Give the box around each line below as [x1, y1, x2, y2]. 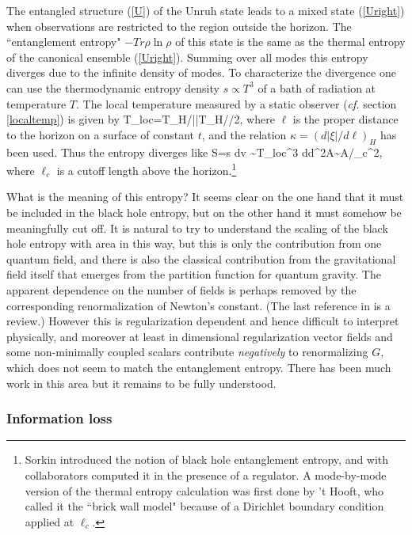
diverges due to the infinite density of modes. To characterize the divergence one [6, 64, 396, 81]
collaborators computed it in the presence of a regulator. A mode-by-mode [25, 466, 387, 483]
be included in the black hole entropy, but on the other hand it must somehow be [6, 203, 402, 220]
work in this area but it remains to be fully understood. [6, 374, 277, 391]
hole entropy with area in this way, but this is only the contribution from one [6, 235, 382, 252]
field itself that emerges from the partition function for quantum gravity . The [6, 266, 381, 283]
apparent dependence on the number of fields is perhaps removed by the [6, 281, 357, 298]
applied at [25, 513, 74, 529]
